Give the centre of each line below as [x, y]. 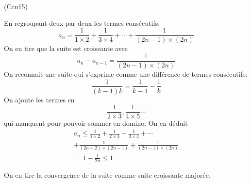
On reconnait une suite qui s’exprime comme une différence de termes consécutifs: [126, 74]
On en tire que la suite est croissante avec [66, 48]
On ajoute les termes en [39, 99]
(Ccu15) [16, 6]
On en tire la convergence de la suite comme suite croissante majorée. [107, 175]
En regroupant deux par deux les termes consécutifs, [82, 23]
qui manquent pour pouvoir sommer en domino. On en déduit [96, 123]
